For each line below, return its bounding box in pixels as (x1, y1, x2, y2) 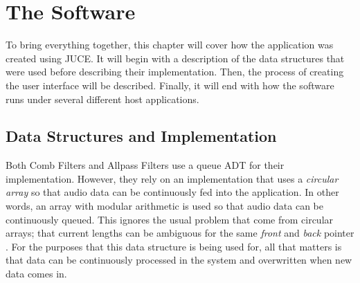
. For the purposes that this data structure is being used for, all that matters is (6, 239, 342, 253)
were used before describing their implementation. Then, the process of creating (6, 64, 344, 79)
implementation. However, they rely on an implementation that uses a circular (6, 171, 339, 185)
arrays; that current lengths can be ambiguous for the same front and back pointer (6, 226, 354, 240)
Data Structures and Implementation (6, 125, 277, 147)
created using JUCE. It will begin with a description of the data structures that (6, 51, 345, 65)
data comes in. (6, 266, 67, 281)
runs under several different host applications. (6, 91, 199, 106)
